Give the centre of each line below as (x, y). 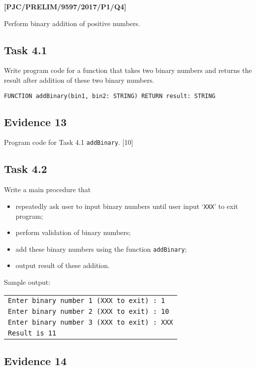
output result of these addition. (63, 265)
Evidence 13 (35, 121)
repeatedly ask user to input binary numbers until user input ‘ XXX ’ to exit (127, 206)
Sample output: (27, 282)
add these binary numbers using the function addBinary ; (101, 249)
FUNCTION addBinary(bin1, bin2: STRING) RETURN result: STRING (110, 96)
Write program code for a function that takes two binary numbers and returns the (128, 70)
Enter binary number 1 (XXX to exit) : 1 (87, 300)
